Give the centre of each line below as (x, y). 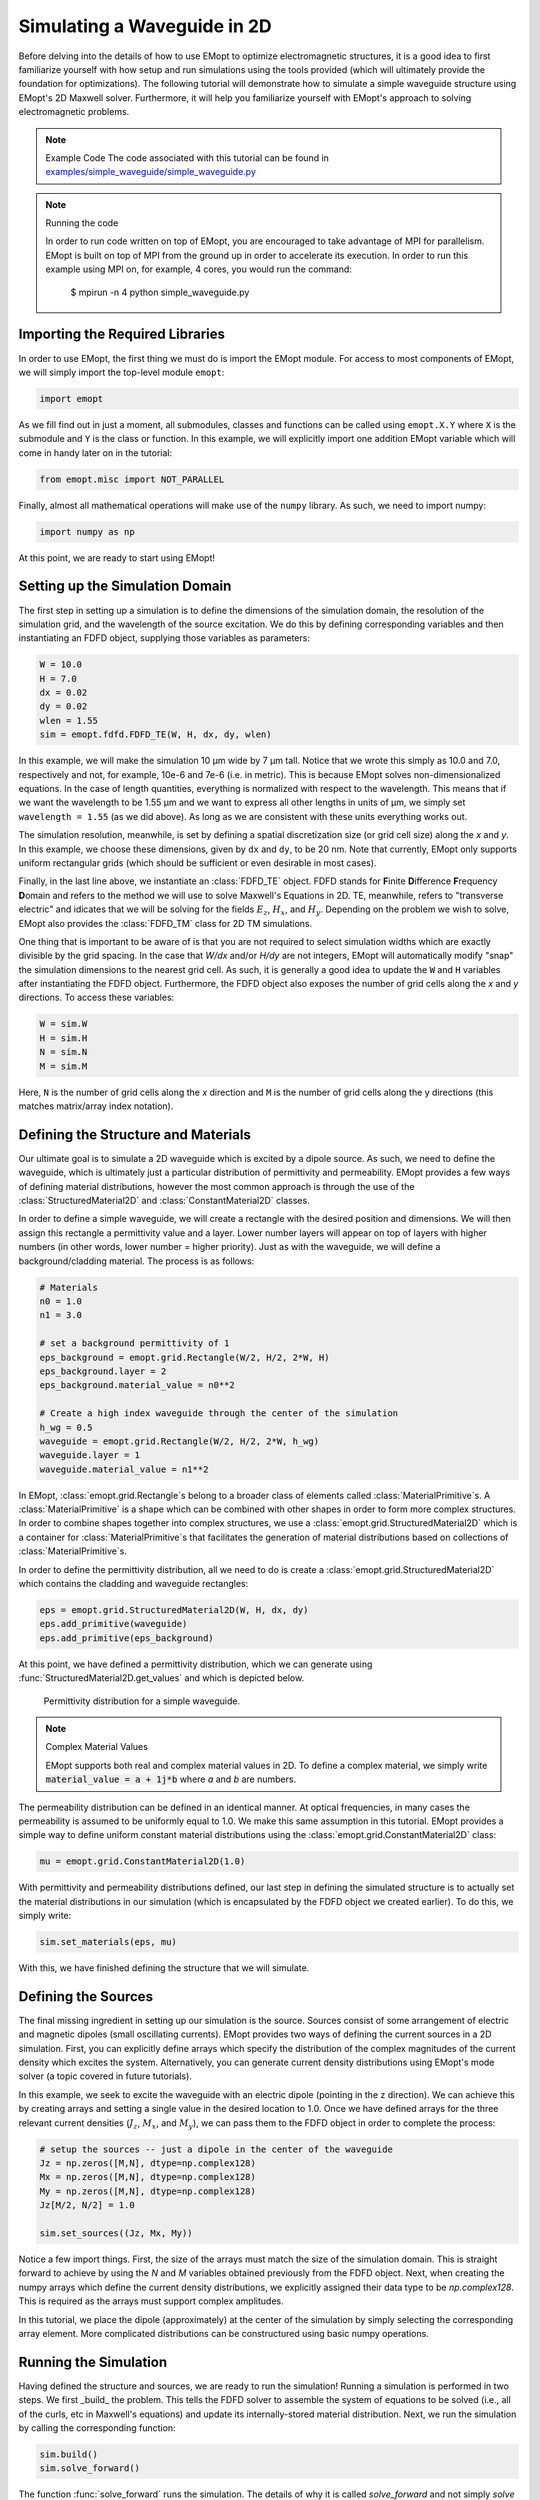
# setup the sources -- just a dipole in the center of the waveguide (216, 2149)
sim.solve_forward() (89, 2468)
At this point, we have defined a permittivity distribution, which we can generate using (195, 1664)
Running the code (82, 223)
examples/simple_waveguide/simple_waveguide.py (151, 172)
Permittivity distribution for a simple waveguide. (141, 1701)
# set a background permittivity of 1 (134, 1343)
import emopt (71, 398)
